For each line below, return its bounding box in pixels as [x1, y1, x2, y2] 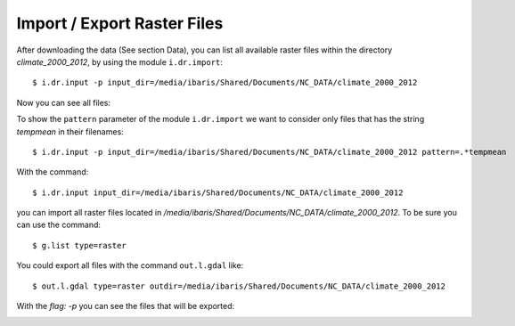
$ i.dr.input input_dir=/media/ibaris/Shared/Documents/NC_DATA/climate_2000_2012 [32, 187, 404, 198]
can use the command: [16, 219, 102, 231]
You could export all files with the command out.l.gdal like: [16, 260, 244, 271]
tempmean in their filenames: [16, 126, 124, 137]
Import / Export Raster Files [16, 13, 224, 33]
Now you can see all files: [16, 97, 111, 108]
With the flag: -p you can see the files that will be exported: [16, 301, 235, 312]
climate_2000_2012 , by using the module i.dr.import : [16, 56, 223, 67]
